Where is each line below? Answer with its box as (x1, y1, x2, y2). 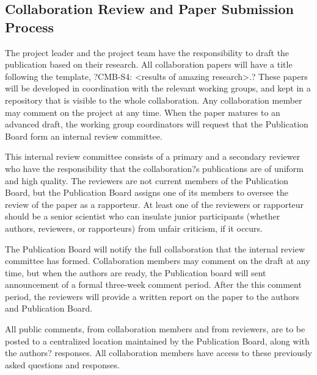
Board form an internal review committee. (5, 129, 162, 142)
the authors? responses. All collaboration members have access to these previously (5, 346, 312, 359)
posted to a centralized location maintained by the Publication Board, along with (5, 334, 310, 347)
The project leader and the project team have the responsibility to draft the (5, 46, 290, 59)
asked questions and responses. (5, 358, 120, 371)
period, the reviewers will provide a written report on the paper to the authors (5, 290, 299, 302)
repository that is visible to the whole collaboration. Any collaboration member (5, 93, 302, 106)
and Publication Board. (5, 302, 93, 315)
